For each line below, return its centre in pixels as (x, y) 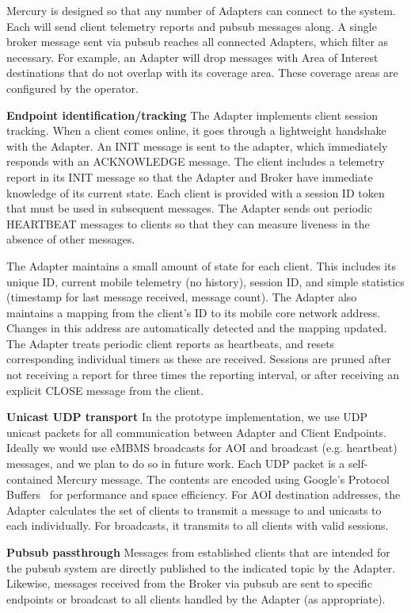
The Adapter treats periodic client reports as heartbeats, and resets (171, 343)
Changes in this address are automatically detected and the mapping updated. (197, 328)
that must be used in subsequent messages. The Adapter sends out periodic (189, 208)
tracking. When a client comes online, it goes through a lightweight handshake (196, 130)
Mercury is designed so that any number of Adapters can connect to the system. (201, 10)
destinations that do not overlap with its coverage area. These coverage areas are (202, 73)
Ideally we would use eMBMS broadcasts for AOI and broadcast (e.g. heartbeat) (202, 448)
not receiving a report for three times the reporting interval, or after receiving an (203, 375)
